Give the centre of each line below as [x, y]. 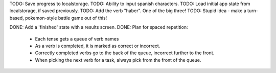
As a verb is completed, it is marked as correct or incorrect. [98, 46]
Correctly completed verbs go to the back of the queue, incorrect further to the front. [125, 53]
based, [17, 18]
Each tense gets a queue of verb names [77, 39]
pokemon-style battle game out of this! [66, 18]
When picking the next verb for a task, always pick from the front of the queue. [118, 60]
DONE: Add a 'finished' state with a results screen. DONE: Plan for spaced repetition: [99, 27]
